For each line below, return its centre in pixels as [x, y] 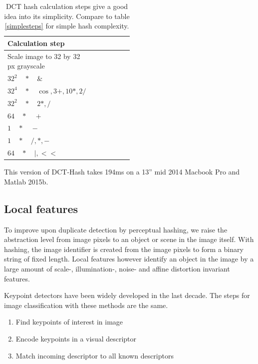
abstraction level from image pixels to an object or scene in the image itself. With [129, 239]
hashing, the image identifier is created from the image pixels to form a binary [124, 249]
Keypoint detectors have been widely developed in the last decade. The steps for [127, 295]
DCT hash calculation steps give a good [67, 6]
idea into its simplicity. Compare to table [67, 16]
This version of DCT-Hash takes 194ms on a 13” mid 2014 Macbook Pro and [122, 172]
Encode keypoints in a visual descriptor [76, 338]
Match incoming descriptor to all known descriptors [95, 355]
